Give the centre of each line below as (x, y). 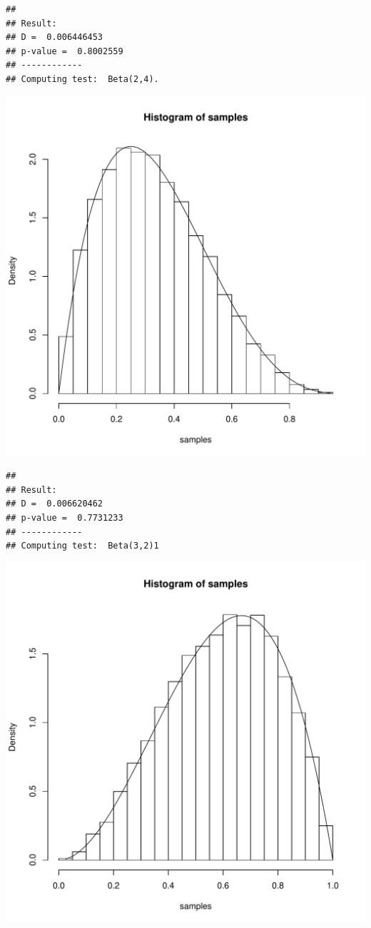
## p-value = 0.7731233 (65, 517)
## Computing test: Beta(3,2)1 (82, 546)
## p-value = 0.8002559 (65, 51)
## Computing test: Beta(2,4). (82, 79)
